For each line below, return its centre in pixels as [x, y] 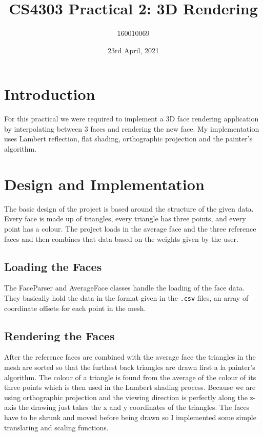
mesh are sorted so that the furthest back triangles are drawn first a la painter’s [130, 367]
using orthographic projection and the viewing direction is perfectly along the [126, 397]
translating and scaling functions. [56, 427]
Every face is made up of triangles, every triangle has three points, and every [125, 219]
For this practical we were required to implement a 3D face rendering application [131, 119]
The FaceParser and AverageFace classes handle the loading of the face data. [125, 288]
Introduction [50, 94]
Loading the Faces [53, 266]
